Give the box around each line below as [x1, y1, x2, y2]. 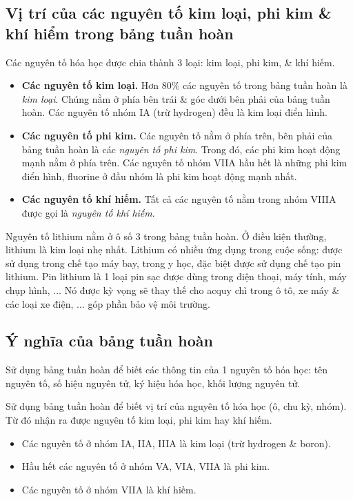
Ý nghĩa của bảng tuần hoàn [6, 330, 213, 351]
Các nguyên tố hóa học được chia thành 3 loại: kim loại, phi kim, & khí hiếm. [6, 55, 335, 69]
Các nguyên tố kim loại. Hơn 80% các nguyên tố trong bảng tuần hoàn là [21, 78, 347, 92]
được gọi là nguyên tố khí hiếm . [21, 205, 155, 219]
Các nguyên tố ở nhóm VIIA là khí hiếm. [21, 482, 196, 496]
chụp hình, [6, 282, 50, 297]
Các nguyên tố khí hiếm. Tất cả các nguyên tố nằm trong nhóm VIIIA [21, 192, 336, 206]
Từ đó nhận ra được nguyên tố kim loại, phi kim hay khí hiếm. [6, 413, 272, 427]
